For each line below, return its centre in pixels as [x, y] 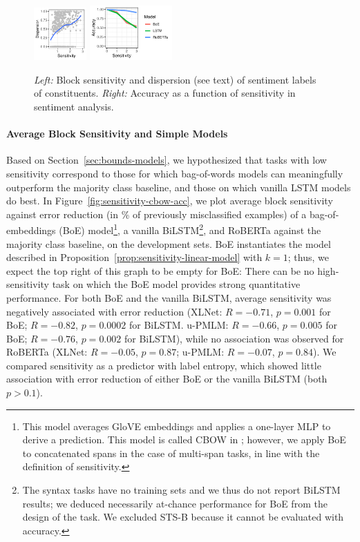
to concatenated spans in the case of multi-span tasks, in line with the [171, 453]
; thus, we [308, 257]
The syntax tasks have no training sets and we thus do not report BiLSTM [181, 490]
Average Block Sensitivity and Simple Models [117, 134]
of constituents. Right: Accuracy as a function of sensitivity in [165, 93]
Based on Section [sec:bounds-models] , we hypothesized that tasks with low [167, 160]
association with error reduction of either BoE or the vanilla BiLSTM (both [167, 379]
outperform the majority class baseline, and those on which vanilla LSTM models [179, 187]
